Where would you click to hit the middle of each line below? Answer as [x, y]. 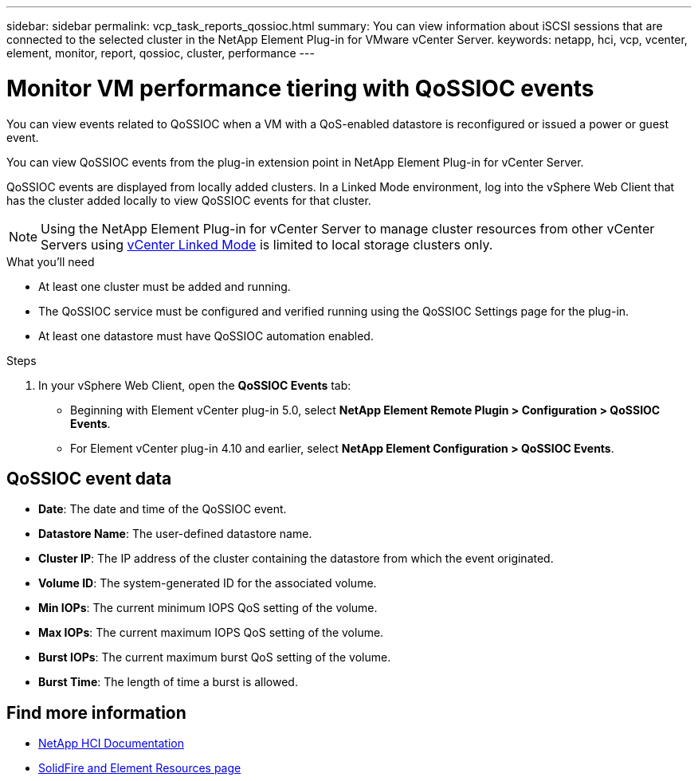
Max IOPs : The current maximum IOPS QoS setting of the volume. [211, 633]
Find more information [96, 712]
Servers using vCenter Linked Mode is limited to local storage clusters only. [267, 244]
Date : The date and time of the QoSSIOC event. [163, 509]
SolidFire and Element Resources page [140, 768]
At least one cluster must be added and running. [165, 286]
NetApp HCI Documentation [111, 744]
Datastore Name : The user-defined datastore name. [175, 534]
